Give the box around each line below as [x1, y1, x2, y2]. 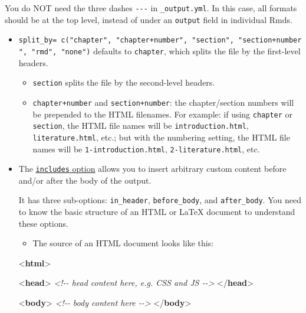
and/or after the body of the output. [18, 174, 152, 186]
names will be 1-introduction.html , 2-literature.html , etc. [32, 142, 260, 155]
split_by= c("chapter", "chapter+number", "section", [18, 36, 234, 45]
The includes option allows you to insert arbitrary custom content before [18, 162, 287, 175]
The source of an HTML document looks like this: [32, 237, 214, 249]
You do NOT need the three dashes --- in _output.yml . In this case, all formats [5, 2, 297, 14]
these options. [18, 217, 68, 229]
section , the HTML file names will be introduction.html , [32, 119, 249, 132]
